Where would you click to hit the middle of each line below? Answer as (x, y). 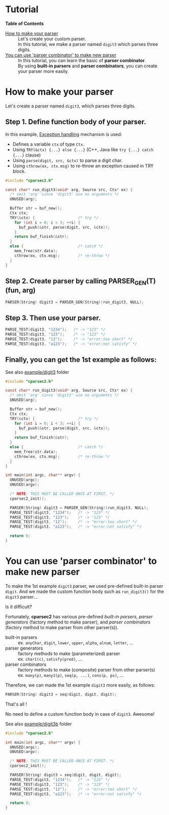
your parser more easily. (43, 71)
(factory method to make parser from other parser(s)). (62, 627)
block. (19, 171)
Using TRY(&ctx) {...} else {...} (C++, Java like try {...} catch (83, 149)
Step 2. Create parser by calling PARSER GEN (76, 282)
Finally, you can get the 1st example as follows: (81, 360)
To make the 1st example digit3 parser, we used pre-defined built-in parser (84, 586)
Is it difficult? (19, 607)
